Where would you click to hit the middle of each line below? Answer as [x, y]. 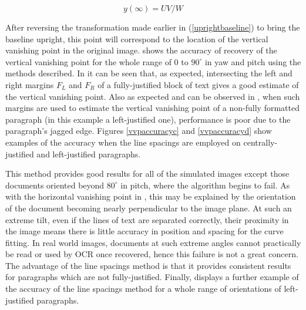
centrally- [260, 142]
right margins [30, 84]
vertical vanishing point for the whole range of [88, 61]
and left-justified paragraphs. [89, 154]
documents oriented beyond [55, 185]
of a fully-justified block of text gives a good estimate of [198, 84]
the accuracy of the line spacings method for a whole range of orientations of [143, 289]
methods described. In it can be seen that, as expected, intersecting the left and [149, 73]
